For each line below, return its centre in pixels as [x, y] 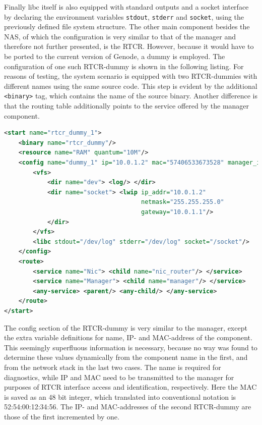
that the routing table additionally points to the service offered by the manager [127, 106]
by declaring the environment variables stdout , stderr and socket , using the [124, 16]
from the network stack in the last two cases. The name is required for [113, 367]
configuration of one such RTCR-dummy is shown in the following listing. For [124, 66]
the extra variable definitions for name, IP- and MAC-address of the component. [128, 337]
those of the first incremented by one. [62, 416]
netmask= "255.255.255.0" [183, 202]
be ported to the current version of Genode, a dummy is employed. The [115, 56]
